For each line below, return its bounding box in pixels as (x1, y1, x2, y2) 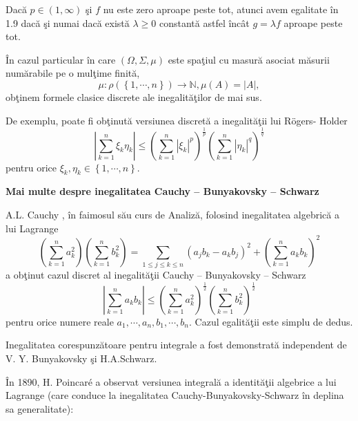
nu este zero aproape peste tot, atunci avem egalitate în (103, 2, 339, 16)
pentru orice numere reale (6, 314, 114, 328)
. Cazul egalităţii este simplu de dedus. (189, 314, 353, 328)
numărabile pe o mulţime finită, (6, 66, 140, 80)
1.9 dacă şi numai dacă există (6, 15, 130, 30)
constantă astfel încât (159, 15, 250, 30)
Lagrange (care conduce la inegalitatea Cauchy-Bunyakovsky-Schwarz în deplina (6, 388, 344, 402)
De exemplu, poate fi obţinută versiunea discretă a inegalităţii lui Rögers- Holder (6, 113, 348, 127)
